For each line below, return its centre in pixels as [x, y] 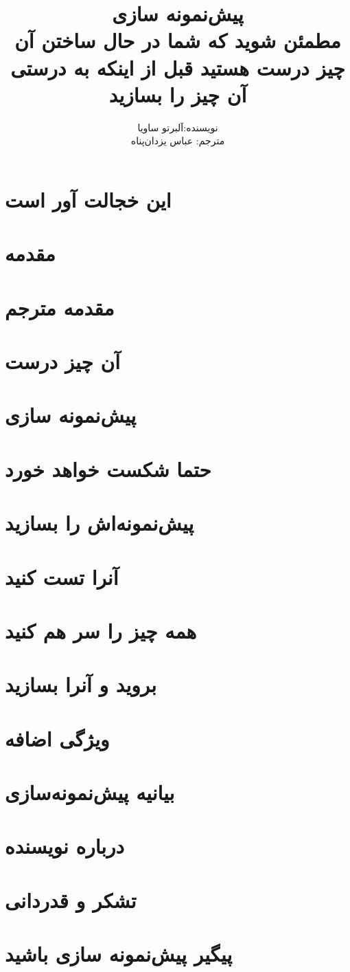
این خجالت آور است [88, 199]
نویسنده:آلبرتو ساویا [178, 127]
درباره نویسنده [65, 846]
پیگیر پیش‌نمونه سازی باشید [119, 954]
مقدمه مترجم [60, 307]
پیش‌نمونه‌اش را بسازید [100, 523]
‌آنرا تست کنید [62, 576]
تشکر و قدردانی [71, 899]
